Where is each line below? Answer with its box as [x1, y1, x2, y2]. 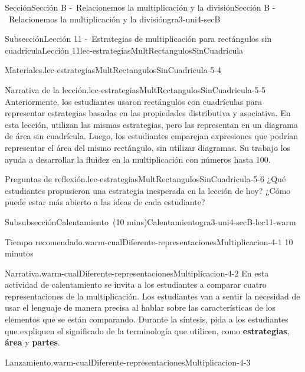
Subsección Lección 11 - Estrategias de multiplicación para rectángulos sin [5, 32, 272, 45]
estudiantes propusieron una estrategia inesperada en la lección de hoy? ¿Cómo [5, 184, 291, 196]
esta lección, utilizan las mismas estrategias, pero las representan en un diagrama [5, 118, 298, 130]
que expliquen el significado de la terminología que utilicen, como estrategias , [5, 324, 290, 337]
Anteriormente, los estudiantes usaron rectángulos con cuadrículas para [5, 95, 263, 107]
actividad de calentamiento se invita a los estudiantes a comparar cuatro [5, 278, 267, 291]
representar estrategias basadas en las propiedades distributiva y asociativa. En [5, 107, 291, 119]
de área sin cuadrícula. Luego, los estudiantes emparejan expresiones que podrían [5, 130, 299, 142]
